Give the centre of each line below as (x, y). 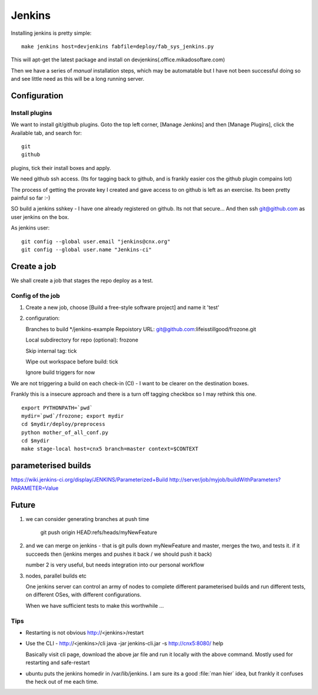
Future (23, 505)
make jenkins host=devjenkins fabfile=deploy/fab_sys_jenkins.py (118, 46)
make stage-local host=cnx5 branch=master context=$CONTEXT (110, 449)
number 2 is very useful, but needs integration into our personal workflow (115, 565)
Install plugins (32, 113)
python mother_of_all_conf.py (65, 432)
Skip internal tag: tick (51, 350)
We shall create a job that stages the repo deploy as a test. (82, 280)
